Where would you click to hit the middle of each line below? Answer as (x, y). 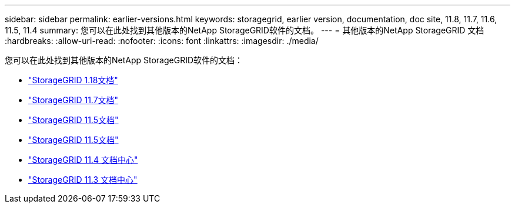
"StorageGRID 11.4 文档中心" (83, 160)
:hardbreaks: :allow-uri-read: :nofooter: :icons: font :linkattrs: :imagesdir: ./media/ (162, 41)
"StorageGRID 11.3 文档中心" (83, 180)
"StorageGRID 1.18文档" (73, 80)
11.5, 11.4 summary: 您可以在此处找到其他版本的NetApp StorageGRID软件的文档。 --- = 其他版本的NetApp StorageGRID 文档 (245, 30)
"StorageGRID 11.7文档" (73, 100)
